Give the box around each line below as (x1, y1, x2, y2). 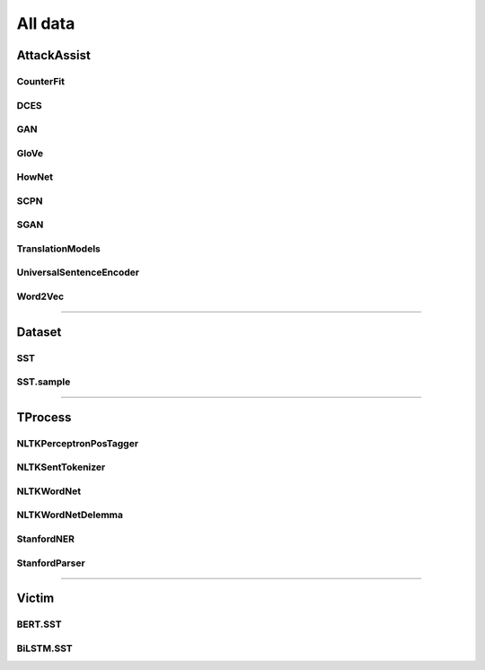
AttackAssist (16, 48, 92, 63)
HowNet (16, 171, 54, 183)
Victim (16, 591, 55, 606)
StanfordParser (16, 557, 85, 569)
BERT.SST (16, 618, 62, 630)
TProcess (16, 410, 72, 425)
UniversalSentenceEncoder (16, 266, 139, 278)
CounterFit (16, 75, 66, 87)
